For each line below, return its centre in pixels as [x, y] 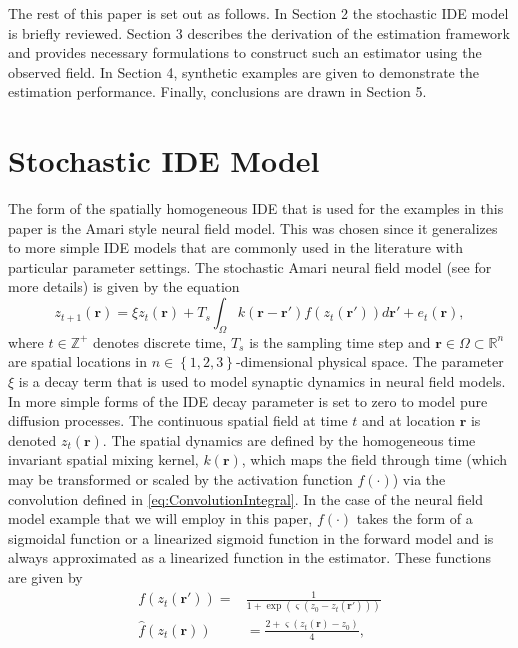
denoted [32, 439]
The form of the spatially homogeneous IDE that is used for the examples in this [256, 208]
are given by [45, 576]
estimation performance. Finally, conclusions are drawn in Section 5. [217, 91]
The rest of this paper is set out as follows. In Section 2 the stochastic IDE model [258, 13]
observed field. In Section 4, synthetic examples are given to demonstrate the [243, 71]
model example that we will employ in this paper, [160, 518]
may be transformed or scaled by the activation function [180, 479]
